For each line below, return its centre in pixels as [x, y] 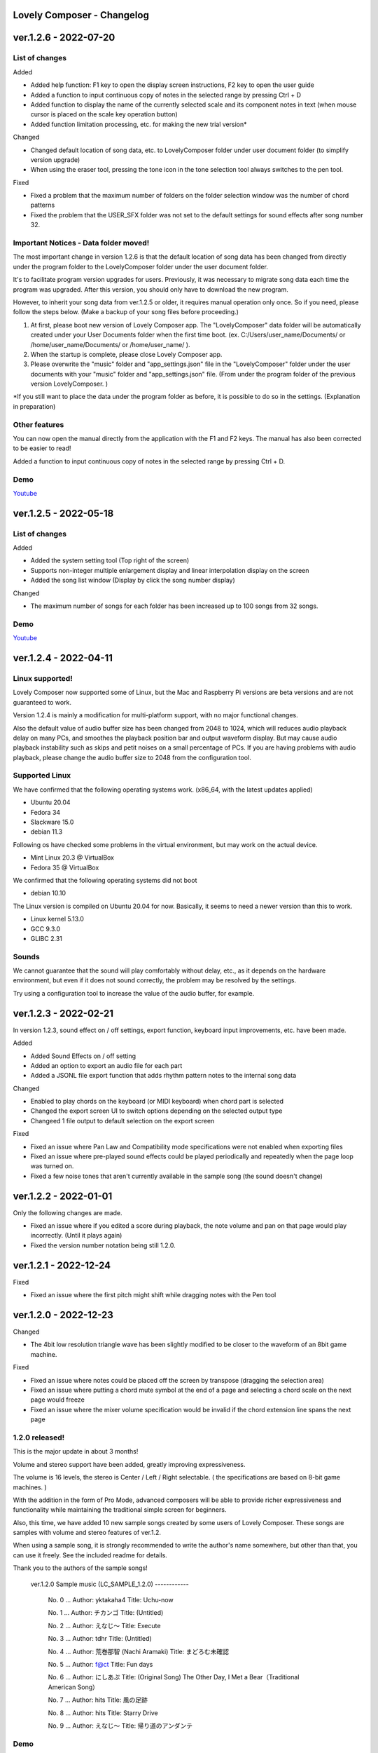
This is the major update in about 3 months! [76, 1451]
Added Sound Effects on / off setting [83, 1056]
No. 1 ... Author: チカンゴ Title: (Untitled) [106, 1613]
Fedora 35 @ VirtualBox [65, 867]
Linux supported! [43, 678]
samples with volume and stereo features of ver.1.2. [87, 1533]
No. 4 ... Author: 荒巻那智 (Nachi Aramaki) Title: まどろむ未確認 [138, 1651]
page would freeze [58, 1400]
